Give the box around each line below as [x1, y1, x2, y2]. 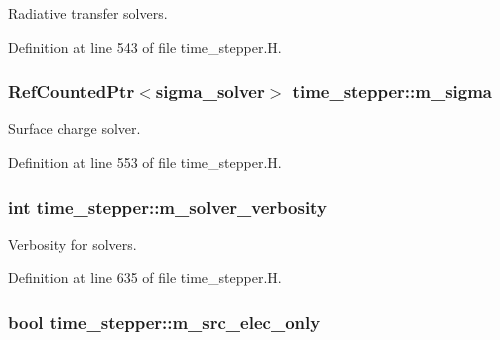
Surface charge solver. [8, 118, 141, 139]
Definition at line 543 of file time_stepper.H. [8, 36, 282, 57]
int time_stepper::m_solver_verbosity [8, 194, 327, 219]
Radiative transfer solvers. [8, 3, 168, 23]
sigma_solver [155, 79, 265, 104]
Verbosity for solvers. [8, 233, 137, 254]
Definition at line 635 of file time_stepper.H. [8, 267, 282, 288]
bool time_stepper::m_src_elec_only [8, 309, 321, 334]
